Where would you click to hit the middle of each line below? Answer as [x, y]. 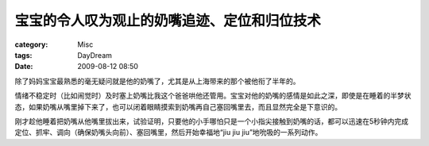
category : [31, 44]
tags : [23, 55]
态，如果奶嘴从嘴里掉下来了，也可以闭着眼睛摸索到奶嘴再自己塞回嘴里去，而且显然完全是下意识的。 [178, 106]
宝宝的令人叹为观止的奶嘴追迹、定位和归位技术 [168, 21]
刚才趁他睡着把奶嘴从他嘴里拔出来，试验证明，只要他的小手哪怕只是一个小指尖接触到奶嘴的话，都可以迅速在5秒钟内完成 [212, 121]
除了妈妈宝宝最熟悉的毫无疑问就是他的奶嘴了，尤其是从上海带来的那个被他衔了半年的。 [157, 81]
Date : [24, 67]
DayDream [95, 55]
